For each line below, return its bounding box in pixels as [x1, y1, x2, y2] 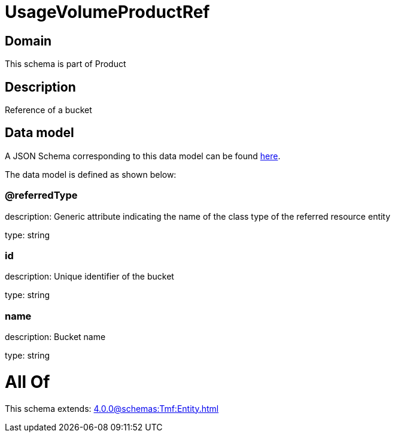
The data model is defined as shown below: [5, 169, 177, 180]
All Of [5, 371, 50, 392]
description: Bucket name [5, 332, 106, 342]
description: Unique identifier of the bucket [5, 271, 174, 282]
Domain [5, 33, 52, 48]
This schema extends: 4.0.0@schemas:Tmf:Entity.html [5, 403, 219, 414]
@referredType [5, 189, 78, 202]
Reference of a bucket [5, 105, 92, 116]
